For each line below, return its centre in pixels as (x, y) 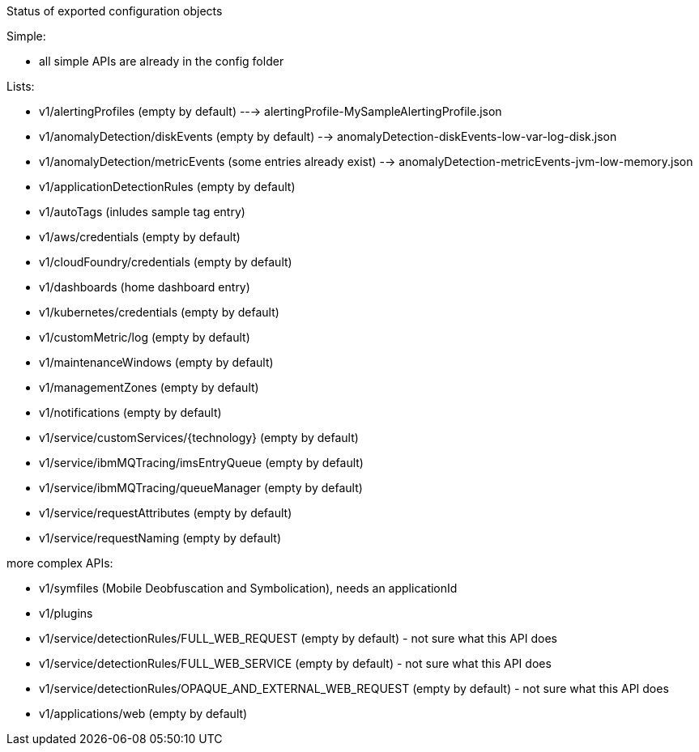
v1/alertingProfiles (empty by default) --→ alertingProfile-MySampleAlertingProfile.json (271, 111)
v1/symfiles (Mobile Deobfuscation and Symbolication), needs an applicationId (248, 588)
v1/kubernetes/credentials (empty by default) (159, 312)
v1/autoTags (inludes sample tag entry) (142, 212)
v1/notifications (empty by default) (130, 412)
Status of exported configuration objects (115, 11)
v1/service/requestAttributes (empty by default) (166, 513)
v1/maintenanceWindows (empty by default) (156, 362)
